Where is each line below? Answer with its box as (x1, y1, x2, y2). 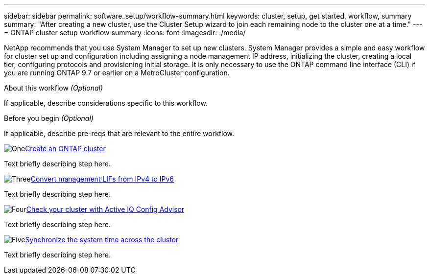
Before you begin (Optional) (4, 114, 94, 122)
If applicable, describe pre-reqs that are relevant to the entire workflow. (4, 129, 235, 138)
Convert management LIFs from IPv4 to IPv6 (30, 175, 174, 183)
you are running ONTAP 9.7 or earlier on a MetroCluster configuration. (4, 69, 230, 77)
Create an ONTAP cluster (25, 144, 106, 153)
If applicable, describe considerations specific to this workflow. (4, 99, 208, 107)
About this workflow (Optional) (4, 84, 103, 92)
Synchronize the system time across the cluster (25, 235, 179, 244)
